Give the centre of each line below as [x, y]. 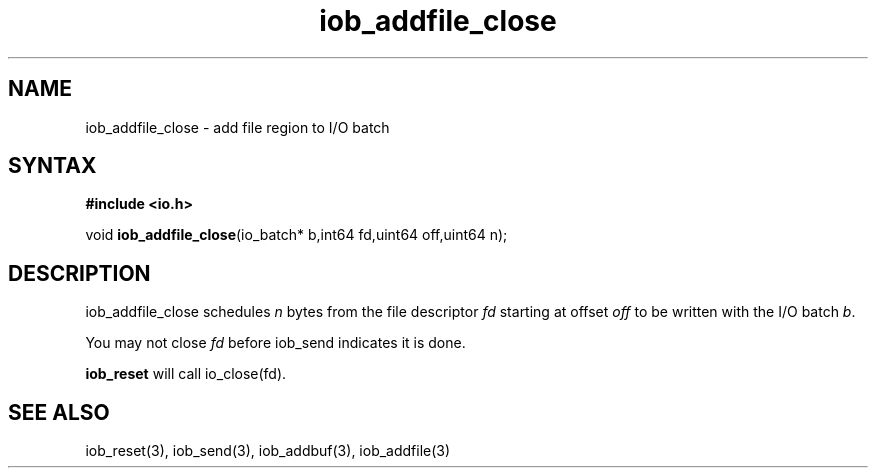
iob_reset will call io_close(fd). [186, 374]
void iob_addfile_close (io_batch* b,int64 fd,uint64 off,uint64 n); [296, 235]
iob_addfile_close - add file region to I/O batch [237, 127]
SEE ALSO [59, 412]
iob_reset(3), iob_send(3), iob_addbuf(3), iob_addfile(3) [268, 451]
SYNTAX [52, 166]
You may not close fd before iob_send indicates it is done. [275, 343]
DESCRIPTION [79, 273]
